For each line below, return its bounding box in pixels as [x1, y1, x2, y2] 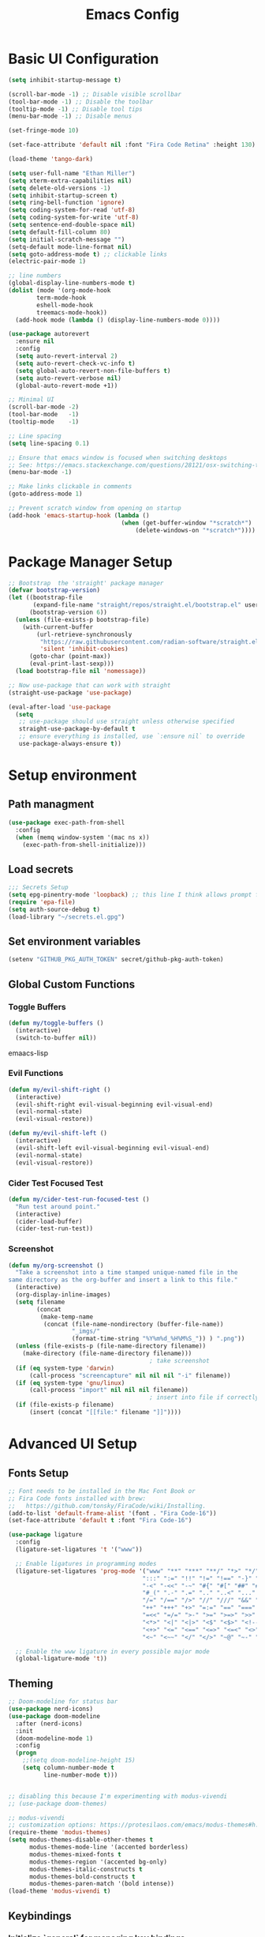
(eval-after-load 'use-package [8, 703, 111, 711]
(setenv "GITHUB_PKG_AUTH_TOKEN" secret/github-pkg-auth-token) [8, 956, 224, 964]
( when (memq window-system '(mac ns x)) [15, 833, 150, 841]
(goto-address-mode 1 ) [8, 490, 83, 498]
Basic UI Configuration [8, 50, 159, 68]
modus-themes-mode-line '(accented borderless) [28, 1843, 189, 1852]
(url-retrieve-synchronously [36, 630, 132, 638]
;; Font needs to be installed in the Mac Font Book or [8, 1487, 196, 1495]
